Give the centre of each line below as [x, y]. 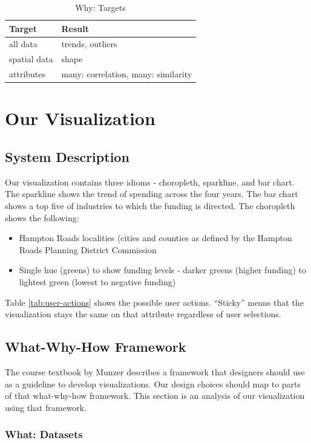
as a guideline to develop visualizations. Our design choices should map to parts [153, 383]
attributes [28, 74]
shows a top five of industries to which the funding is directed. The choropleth [150, 205]
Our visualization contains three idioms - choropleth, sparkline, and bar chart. [150, 182]
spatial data [31, 59]
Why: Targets [100, 7]
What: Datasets [44, 434]
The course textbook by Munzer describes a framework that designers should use [155, 371]
